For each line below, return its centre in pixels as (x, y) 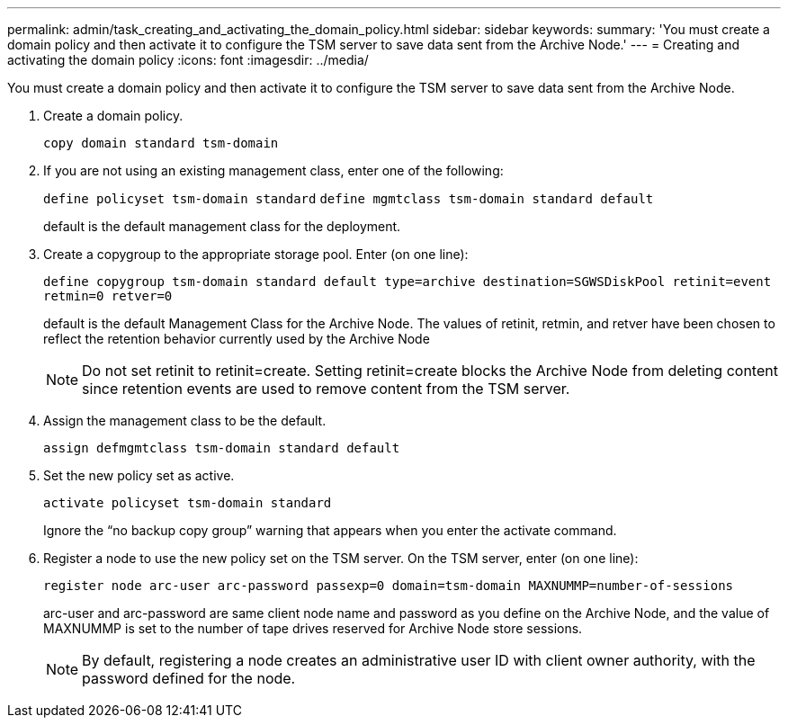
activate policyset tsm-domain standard (188, 503)
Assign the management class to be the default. (185, 421)
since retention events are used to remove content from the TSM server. (326, 389)
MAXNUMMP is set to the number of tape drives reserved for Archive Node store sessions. (313, 628)
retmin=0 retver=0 (108, 296)
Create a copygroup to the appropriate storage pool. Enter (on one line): (256, 254)
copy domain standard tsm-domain (161, 143)
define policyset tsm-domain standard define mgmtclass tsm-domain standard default (349, 199)
